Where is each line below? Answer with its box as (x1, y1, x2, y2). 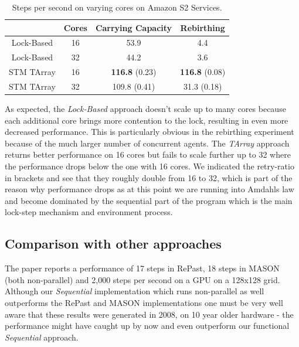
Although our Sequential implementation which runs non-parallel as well (5, 285, 264, 297)
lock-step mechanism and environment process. (5, 206, 173, 218)
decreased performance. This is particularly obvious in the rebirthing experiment (5, 125, 294, 138)
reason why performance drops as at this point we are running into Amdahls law (5, 183, 294, 195)
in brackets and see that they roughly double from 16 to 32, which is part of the (5, 171, 293, 183)
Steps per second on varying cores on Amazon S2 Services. (12, 1, 222, 13)
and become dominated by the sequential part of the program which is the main (5, 194, 293, 206)
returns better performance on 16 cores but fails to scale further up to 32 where (5, 148, 291, 161)
